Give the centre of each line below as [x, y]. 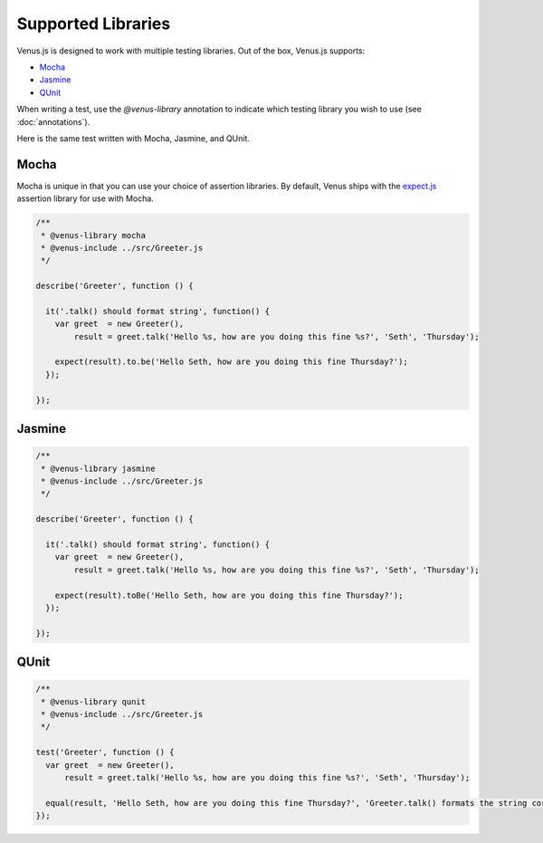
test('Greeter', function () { [105, 752]
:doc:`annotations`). [53, 121]
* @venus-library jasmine [98, 468]
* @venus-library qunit [94, 701]
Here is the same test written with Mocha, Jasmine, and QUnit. [133, 138]
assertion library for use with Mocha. [85, 198]
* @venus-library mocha [94, 235]
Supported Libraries [94, 24]
